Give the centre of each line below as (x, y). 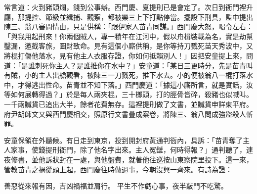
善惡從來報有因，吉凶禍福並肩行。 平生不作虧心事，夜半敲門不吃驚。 (116, 186)
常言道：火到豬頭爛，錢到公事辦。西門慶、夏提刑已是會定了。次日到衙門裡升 (128, 7)
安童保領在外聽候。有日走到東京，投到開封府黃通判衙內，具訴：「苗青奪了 (123, 140)
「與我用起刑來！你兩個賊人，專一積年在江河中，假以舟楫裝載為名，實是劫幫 (128, 36)
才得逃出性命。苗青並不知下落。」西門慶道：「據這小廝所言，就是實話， (132, 84)
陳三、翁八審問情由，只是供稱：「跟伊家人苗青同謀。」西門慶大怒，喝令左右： (128, 26)
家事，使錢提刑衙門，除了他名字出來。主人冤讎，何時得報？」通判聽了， (128, 150)
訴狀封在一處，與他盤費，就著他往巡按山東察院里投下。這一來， (149, 159)
